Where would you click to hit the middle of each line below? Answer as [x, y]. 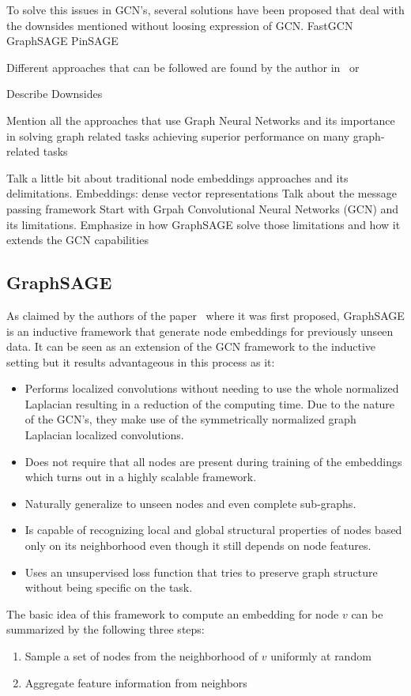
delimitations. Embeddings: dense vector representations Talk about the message [202, 193]
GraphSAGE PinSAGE [62, 41]
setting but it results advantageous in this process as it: [141, 361]
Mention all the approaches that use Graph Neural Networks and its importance [201, 120]
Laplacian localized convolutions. [104, 435]
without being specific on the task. [109, 587]
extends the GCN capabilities [77, 240]
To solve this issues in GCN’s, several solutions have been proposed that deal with [205, 9]
